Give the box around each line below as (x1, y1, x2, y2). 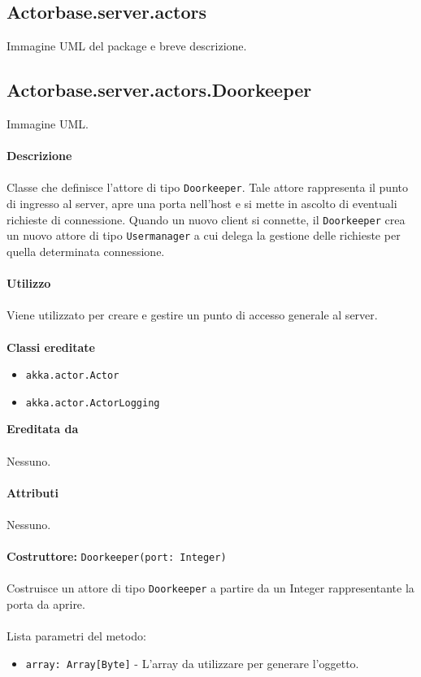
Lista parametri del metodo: (7, 627, 146, 644)
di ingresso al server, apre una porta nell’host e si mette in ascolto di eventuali (7, 195, 397, 212)
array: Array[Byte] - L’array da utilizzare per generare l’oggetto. (25, 654, 359, 671)
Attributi (7, 484, 59, 501)
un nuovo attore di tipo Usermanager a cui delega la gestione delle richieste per (7, 227, 401, 244)
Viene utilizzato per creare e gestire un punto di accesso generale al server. (7, 306, 378, 323)
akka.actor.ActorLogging (25, 397, 160, 409)
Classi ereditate (7, 338, 95, 355)
